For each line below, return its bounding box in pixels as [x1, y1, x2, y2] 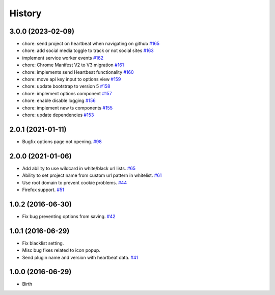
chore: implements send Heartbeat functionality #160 [22, 69, 134, 75]
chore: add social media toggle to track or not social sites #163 [22, 47, 154, 53]
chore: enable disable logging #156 [22, 97, 96, 104]
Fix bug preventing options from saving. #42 [22, 213, 116, 219]
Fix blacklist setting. [22, 240, 64, 246]
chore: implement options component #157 [22, 90, 112, 96]
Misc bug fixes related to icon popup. [22, 247, 100, 253]
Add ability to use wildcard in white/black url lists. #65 [22, 165, 136, 171]
